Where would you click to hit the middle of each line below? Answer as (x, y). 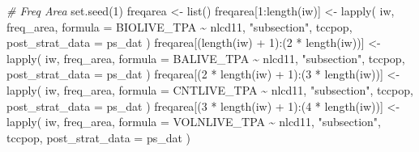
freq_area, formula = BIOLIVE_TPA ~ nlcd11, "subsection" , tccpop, (180, 26)
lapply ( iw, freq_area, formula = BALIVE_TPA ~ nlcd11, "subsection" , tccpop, (206, 58)
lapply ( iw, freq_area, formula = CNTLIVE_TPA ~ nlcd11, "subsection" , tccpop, (210, 89)
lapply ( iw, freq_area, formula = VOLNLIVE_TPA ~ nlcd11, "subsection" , (194, 122)
